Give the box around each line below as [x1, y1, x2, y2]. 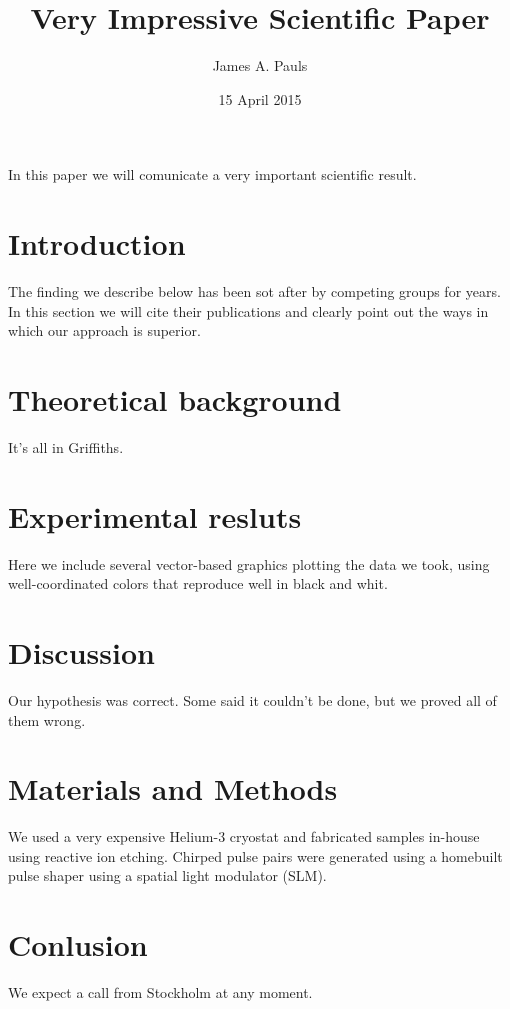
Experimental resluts [8, 495, 302, 536]
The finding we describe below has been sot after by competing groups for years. [8, 281, 501, 302]
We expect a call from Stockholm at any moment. [8, 982, 313, 1003]
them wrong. [8, 709, 86, 730]
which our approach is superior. [8, 320, 201, 341]
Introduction [8, 223, 186, 264]
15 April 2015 [218, 88, 302, 109]
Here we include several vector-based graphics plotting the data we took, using [8, 553, 490, 574]
